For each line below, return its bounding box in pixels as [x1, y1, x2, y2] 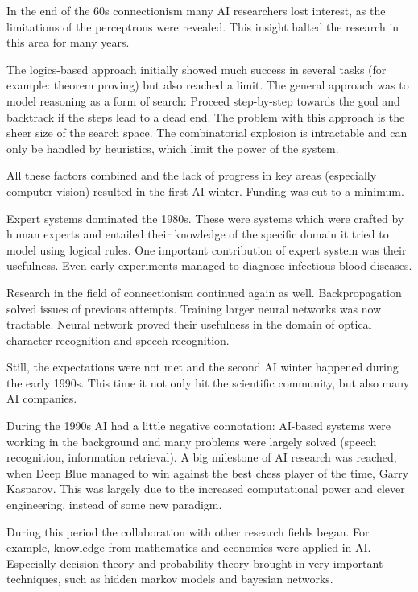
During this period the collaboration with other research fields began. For [6, 523, 370, 540]
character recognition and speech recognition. [6, 331, 230, 348]
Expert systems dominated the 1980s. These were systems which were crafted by [6, 209, 404, 226]
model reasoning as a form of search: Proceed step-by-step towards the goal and [6, 92, 400, 109]
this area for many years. [6, 34, 130, 51]
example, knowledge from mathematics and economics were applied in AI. [6, 539, 371, 556]
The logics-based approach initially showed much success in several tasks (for [6, 60, 387, 77]
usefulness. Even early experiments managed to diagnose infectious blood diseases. [6, 257, 412, 274]
